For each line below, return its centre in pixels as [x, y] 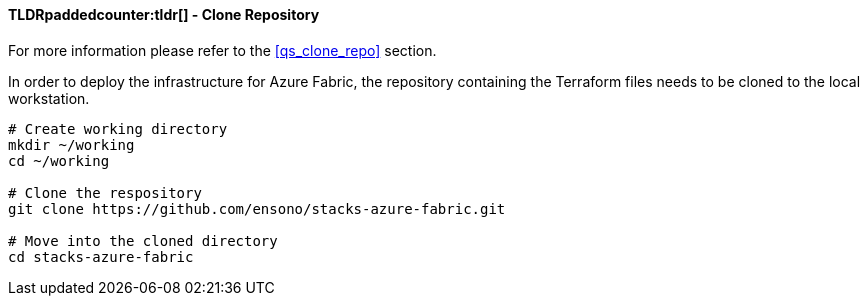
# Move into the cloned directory [143, 240]
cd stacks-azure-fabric [101, 256]
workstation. [49, 98]
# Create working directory [118, 128]
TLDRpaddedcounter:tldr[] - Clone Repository [164, 14]
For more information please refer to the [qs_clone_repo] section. [222, 50]
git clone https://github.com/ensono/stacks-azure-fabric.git [257, 208]
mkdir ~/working [71, 144]
